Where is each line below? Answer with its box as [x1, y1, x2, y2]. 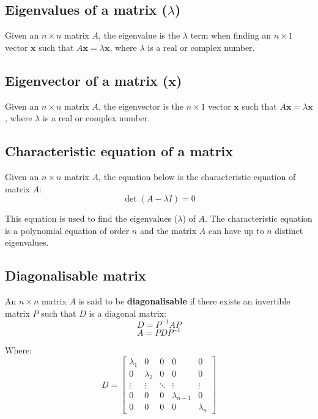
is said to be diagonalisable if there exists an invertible [78, 295, 290, 308]
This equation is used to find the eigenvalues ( [5, 212, 178, 225]
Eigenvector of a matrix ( [5, 70, 169, 89]
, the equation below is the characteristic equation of [98, 170, 296, 183]
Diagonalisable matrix [5, 266, 146, 285]
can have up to [208, 224, 264, 236]
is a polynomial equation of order [5, 224, 130, 236]
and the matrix [139, 224, 197, 236]
